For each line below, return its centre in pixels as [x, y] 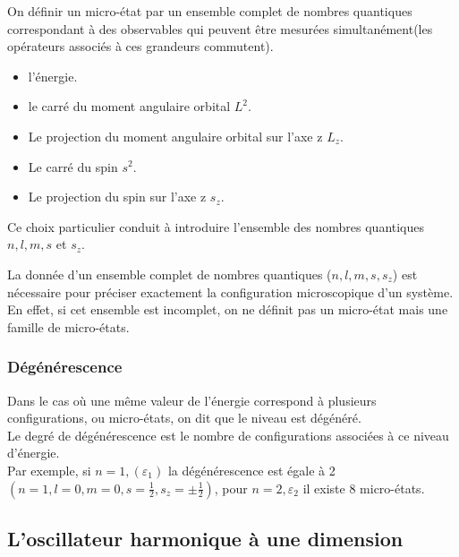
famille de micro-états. [68, 326]
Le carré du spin [73, 166]
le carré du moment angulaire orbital [129, 106]
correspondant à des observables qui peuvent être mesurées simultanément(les [220, 28]
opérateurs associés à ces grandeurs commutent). [140, 46]
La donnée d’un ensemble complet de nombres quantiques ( [170, 274]
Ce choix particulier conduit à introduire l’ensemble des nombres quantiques [216, 226]
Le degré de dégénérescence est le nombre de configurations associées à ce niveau [228, 435]
